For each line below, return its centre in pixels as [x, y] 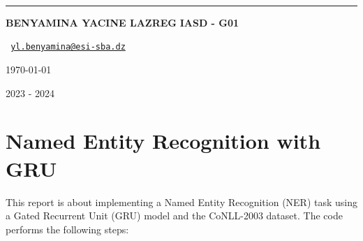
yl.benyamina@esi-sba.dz [68, 47]
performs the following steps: [67, 229]
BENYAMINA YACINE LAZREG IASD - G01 [123, 22]
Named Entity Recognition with [163, 141]
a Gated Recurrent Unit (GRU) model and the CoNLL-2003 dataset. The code [174, 216]
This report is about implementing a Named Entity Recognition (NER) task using [182, 202]
